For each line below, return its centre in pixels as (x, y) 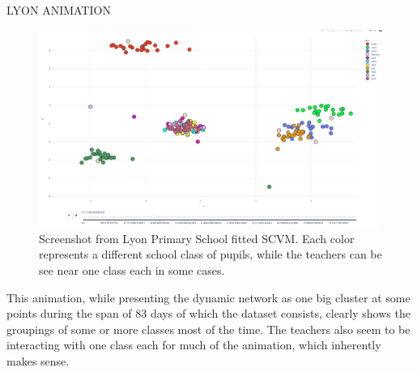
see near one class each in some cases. (132, 270)
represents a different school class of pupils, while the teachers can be (211, 254)
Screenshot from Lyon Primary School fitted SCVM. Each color (197, 238)
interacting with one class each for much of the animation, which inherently (194, 345)
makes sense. (38, 361)
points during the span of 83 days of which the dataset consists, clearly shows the (208, 313)
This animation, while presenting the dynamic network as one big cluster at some (208, 297)
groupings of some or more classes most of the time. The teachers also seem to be (208, 329)
